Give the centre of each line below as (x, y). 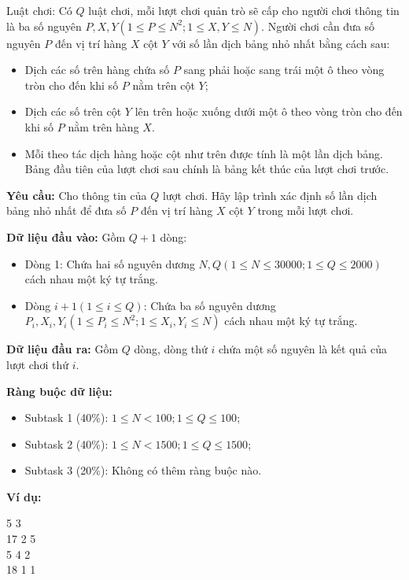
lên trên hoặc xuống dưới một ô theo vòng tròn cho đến (269, 111)
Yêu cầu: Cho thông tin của (77, 195)
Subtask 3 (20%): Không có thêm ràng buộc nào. (143, 470)
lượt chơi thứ (37, 364)
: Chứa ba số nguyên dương (210, 305)
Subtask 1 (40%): (66, 417)
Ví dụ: (24, 496)
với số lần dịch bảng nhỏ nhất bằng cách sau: (281, 43)
